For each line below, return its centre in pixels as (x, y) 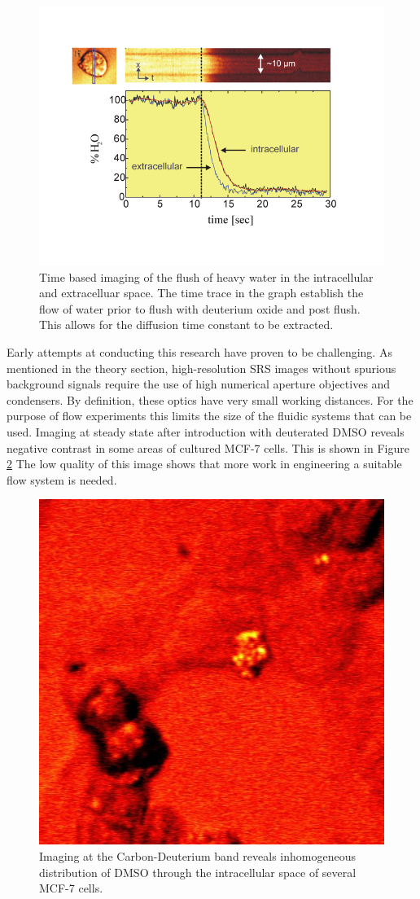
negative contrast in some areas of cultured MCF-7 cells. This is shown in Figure (208, 447)
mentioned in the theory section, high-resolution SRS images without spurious (201, 368)
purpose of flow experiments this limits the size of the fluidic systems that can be (209, 416)
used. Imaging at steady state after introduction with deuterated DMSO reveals (206, 431)
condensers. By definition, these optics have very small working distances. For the (210, 399)
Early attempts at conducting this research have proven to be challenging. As (199, 351)
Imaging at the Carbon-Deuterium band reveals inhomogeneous (197, 855)
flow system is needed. (62, 479)
